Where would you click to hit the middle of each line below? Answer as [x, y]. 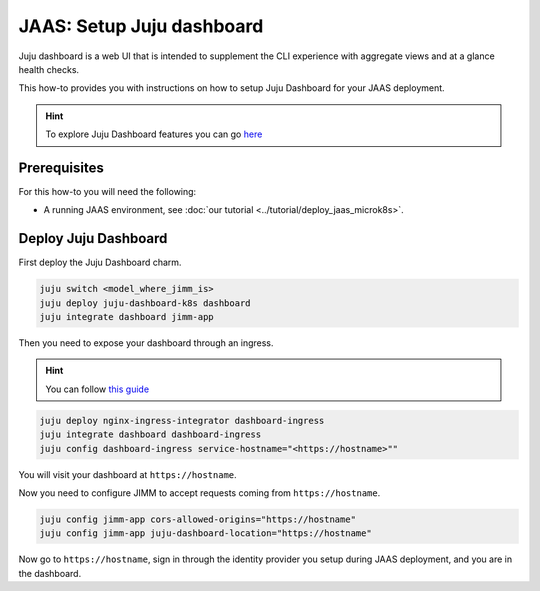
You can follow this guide [97, 389]
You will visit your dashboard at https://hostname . [127, 474]
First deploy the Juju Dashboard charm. [100, 262]
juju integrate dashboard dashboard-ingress [150, 434]
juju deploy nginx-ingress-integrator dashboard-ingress [182, 420]
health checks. [49, 69]
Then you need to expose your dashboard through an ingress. [146, 343]
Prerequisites [61, 167]
